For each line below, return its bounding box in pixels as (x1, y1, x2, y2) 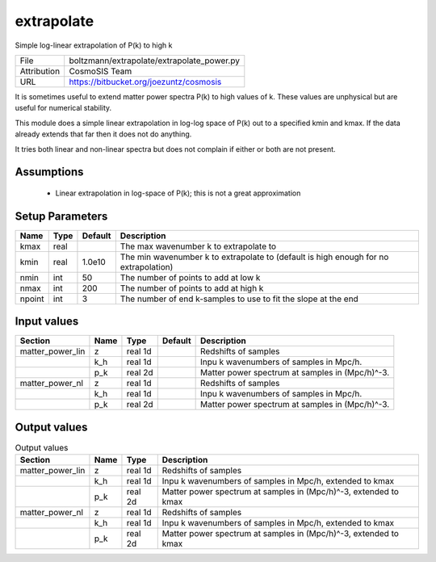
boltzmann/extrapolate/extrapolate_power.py (69, 55, 240, 66)
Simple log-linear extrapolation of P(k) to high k (15, 40, 173, 50)
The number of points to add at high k (119, 283, 264, 294)
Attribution (19, 65, 61, 77)
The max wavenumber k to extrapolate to (119, 241, 277, 252)
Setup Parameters (15, 209, 108, 223)
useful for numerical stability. (15, 103, 112, 113)
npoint (19, 293, 44, 304)
